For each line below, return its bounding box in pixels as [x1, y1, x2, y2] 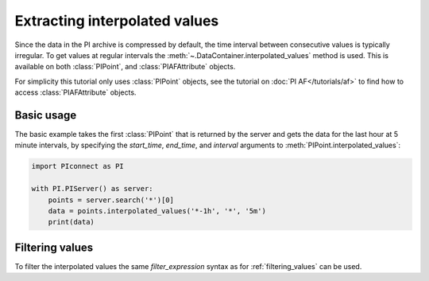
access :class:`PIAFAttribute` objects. [14, 88, 137, 97]
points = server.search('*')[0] [48, 195, 175, 205]
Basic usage [14, 108, 77, 122]
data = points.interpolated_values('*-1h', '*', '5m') [48, 206, 266, 215]
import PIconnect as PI [31, 162, 125, 171]
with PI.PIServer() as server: [31, 184, 154, 193]
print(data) [48, 217, 95, 227]
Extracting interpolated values [14, 12, 219, 29]
